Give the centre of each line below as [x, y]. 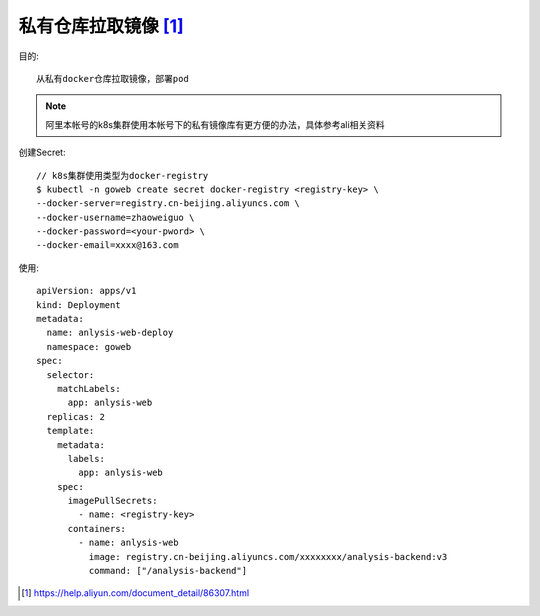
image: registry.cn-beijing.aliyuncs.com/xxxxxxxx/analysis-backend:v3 [268, 556]
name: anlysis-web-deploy [110, 333]
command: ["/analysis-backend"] [168, 571]
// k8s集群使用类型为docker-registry [122, 175]
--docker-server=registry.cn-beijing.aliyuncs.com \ [168, 203]
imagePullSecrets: [112, 501]
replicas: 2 [75, 416]
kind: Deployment [78, 304]
